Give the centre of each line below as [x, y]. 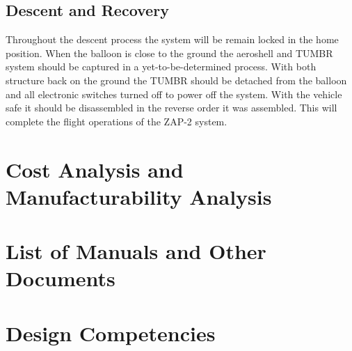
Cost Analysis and [95, 169]
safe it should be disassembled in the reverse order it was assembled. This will [171, 108]
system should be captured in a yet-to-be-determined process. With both [161, 67]
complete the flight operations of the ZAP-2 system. [117, 121]
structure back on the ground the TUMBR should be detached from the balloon [176, 80]
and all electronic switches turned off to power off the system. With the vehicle [174, 94]
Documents [61, 278]
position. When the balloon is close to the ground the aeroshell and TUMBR [169, 53]
